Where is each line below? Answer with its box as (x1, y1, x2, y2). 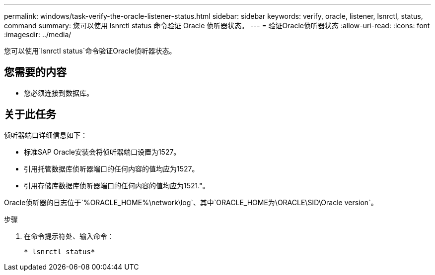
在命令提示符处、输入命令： (24, 231, 114, 240)
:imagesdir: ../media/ (4, 30, 72, 39)
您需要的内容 (4, 66, 67, 79)
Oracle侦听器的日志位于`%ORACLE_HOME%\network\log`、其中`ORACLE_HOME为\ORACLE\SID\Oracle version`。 (4, 198, 378, 207)
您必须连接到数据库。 (24, 88, 93, 97)
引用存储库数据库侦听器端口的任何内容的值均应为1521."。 (24, 181, 210, 190)
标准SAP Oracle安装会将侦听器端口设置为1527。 (24, 147, 181, 156)
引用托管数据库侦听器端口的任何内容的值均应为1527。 (24, 164, 199, 173)
